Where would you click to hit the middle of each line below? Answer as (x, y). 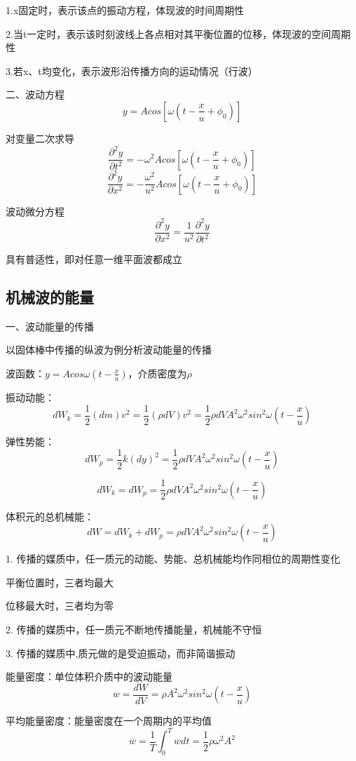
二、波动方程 (35, 94)
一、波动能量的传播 (50, 326)
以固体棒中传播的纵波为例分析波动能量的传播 (109, 350)
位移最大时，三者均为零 (60, 606)
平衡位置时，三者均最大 (60, 582)
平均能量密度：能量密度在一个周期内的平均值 (109, 721)
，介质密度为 (157, 373)
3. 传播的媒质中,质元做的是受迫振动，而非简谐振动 (121, 653)
